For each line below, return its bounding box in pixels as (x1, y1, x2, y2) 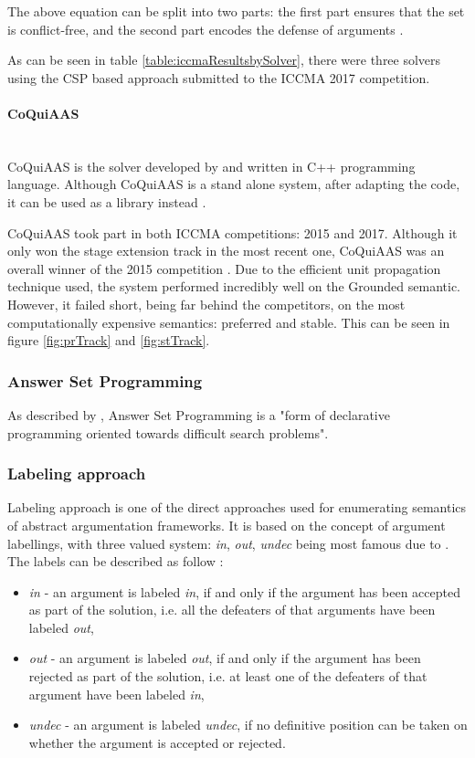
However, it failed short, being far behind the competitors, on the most (7, 294, 406, 313)
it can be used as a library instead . (7, 192, 206, 211)
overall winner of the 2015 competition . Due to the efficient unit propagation (7, 258, 441, 278)
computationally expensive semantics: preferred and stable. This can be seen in (7, 312, 450, 332)
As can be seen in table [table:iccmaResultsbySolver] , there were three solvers (7, 50, 441, 69)
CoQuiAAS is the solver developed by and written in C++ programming (7, 156, 416, 175)
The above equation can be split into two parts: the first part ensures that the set (7, 2, 465, 20)
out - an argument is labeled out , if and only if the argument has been (28, 648, 421, 668)
